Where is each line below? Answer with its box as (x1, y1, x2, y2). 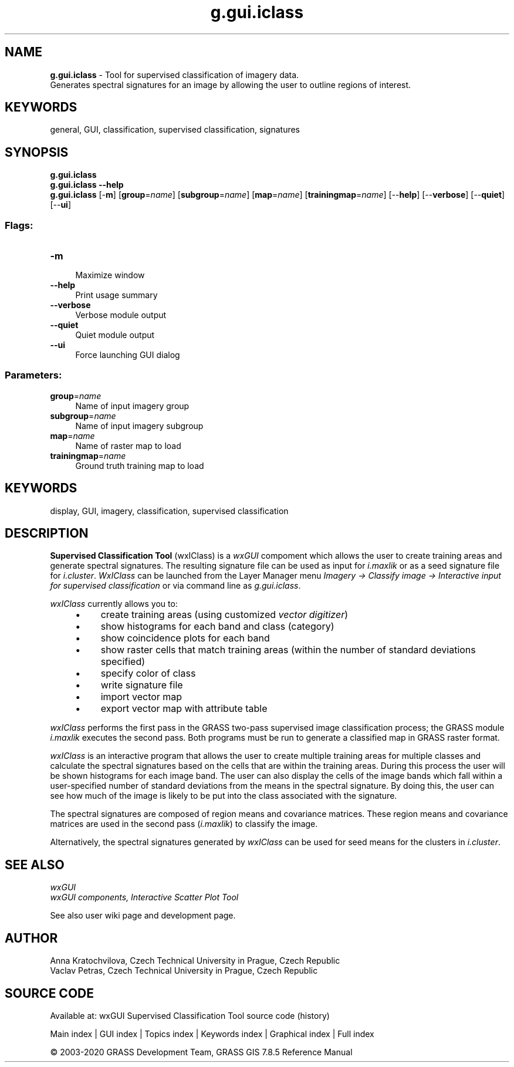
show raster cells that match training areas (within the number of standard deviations (100, 644, 476, 656)
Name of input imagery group (75, 400, 190, 411)
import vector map (100, 691, 182, 703)
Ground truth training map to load (75, 460, 204, 471)
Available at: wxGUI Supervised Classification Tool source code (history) (50, 1011, 330, 1021)
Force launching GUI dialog (75, 350, 180, 360)
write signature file (100, 679, 183, 691)
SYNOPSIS (5, 144, 69, 160)
